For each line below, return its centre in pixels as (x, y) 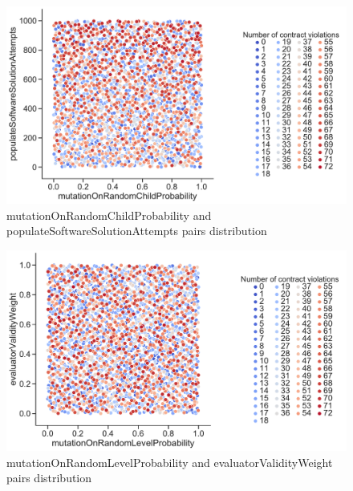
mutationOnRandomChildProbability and (109, 215)
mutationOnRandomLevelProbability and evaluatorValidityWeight (170, 462)
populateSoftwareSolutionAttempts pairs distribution (137, 231)
